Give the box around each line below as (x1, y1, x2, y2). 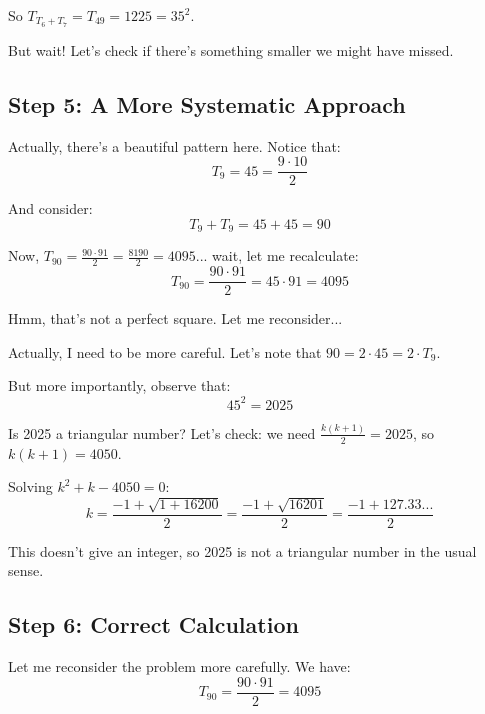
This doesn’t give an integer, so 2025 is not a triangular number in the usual (8, 540, 477, 561)
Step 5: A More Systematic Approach (8, 88, 406, 119)
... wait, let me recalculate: (195, 245, 359, 266)
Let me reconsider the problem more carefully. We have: (8, 656, 351, 677)
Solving (8, 476, 53, 497)
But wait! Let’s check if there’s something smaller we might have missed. (8, 39, 454, 60)
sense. (8, 560, 44, 581)
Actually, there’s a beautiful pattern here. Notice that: (8, 135, 341, 156)
